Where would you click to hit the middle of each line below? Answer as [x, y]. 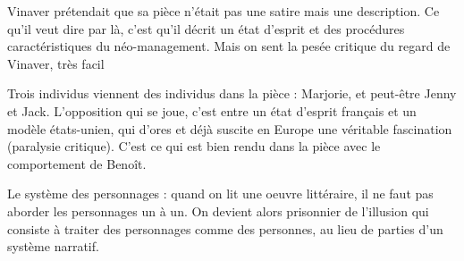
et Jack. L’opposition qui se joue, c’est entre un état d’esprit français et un [212, 110]
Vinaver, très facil [56, 63]
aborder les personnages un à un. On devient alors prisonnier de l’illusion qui [218, 210]
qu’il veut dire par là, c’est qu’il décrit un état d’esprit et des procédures [206, 28]
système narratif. [53, 246]
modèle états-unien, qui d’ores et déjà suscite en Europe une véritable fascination [230, 128]
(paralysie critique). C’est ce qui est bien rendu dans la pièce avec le [194, 146]
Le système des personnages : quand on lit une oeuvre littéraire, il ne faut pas [220, 194]
